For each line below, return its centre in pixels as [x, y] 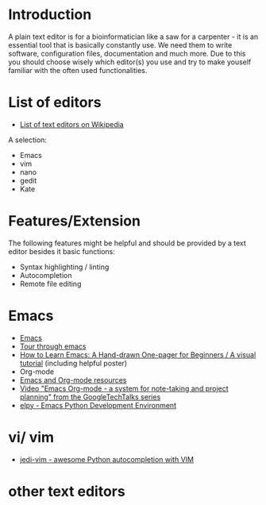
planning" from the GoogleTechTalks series [90, 397]
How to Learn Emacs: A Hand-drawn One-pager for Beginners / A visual [138, 354]
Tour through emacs [53, 346]
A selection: [28, 140]
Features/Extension [75, 221]
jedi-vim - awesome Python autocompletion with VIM [107, 459]
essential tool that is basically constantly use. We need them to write [120, 44]
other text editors [67, 491]
